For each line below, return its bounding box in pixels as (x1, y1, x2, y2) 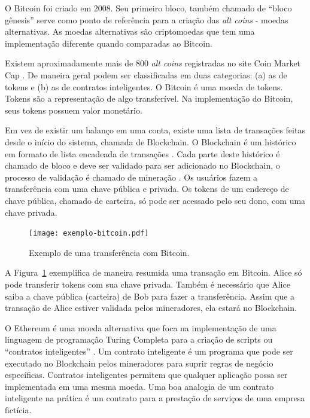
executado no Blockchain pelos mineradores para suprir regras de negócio (5, 356, 273, 369)
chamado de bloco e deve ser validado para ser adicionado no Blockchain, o (5, 159, 280, 172)
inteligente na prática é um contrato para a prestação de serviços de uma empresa (5, 392, 305, 404)
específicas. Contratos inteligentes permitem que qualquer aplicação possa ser (5, 368, 288, 381)
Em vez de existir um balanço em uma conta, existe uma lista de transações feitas (5, 124, 305, 136)
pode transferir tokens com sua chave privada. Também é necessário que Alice (5, 277, 290, 290)
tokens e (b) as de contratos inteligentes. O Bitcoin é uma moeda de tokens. (5, 80, 283, 93)
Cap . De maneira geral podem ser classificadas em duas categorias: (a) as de (5, 68, 287, 81)
